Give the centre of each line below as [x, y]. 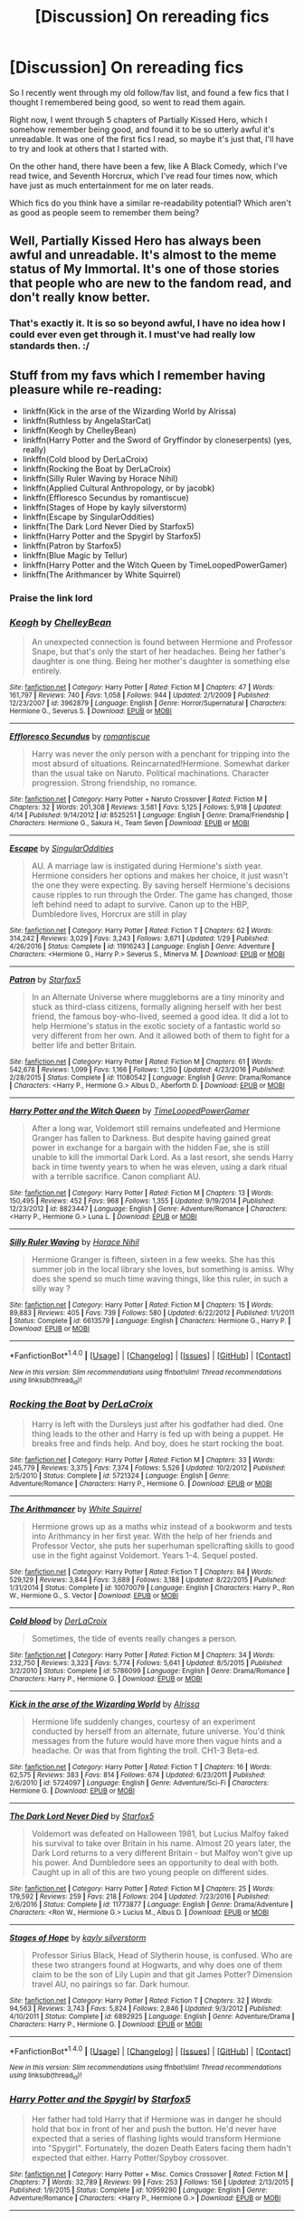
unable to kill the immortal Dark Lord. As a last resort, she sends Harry [162, 1157]
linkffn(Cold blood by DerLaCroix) [85, 460]
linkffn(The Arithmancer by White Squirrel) [101, 575]
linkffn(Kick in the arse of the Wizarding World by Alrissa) [129, 411]
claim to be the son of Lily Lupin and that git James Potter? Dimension [161, 1974]
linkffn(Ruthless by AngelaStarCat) [87, 421]
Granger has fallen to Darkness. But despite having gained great [151, 1138]
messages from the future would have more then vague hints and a [157, 1740]
